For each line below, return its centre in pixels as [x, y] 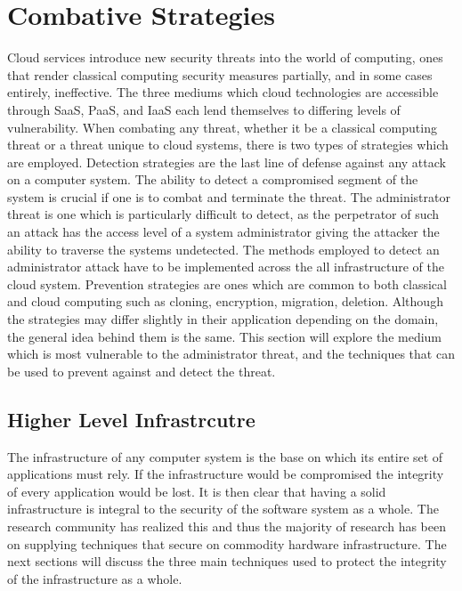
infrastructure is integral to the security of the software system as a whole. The [223, 509]
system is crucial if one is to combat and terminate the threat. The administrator [229, 196]
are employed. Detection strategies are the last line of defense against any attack [227, 162]
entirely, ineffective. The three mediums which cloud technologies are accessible [223, 92]
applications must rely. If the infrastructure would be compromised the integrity [226, 474]
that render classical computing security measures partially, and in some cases [220, 74]
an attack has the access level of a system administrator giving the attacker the [223, 232]
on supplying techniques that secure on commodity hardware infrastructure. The [227, 543]
